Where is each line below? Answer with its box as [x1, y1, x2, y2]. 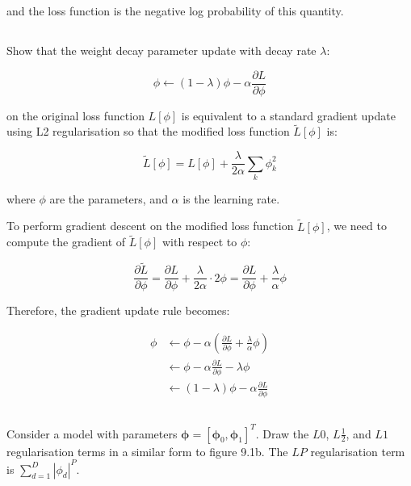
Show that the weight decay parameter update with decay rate [6, 41, 317, 58]
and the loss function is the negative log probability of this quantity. [6, 2, 344, 19]
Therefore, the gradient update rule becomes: [6, 302, 230, 319]
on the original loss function [6, 107, 145, 124]
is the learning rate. [182, 190, 280, 207]
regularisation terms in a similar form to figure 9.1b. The [6, 442, 288, 459]
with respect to [161, 233, 237, 250]
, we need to [326, 217, 387, 234]
